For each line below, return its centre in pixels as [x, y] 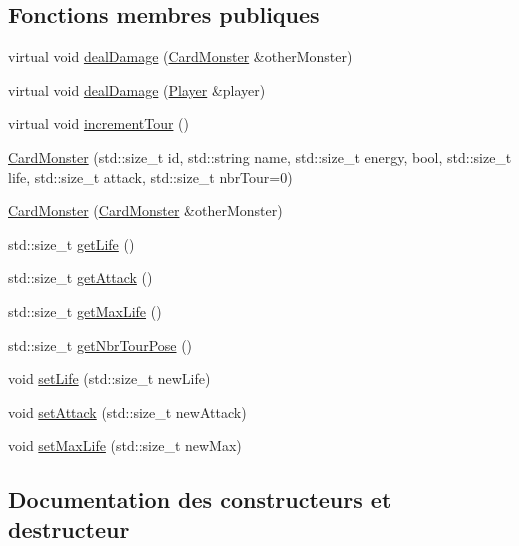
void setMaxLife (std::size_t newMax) [125, 445]
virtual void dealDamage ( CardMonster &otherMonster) [180, 56]
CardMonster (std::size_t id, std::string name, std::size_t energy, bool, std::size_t [260, 156]
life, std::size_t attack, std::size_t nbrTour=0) [150, 176]
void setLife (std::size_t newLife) [109, 378]
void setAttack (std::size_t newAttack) [127, 411]
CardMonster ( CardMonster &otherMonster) [145, 210]
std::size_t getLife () [71, 243]
